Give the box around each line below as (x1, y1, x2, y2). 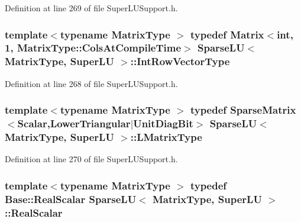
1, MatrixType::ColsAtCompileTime (5, 40, 182, 55)
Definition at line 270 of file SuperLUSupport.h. (5, 153, 178, 165)
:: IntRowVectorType (130, 54, 230, 69)
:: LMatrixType (130, 130, 202, 144)
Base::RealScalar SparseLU (5, 191, 137, 206)
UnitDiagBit (133, 116, 193, 131)
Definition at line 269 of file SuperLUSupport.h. (5, 2, 178, 14)
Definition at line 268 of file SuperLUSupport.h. (5, 77, 178, 89)
